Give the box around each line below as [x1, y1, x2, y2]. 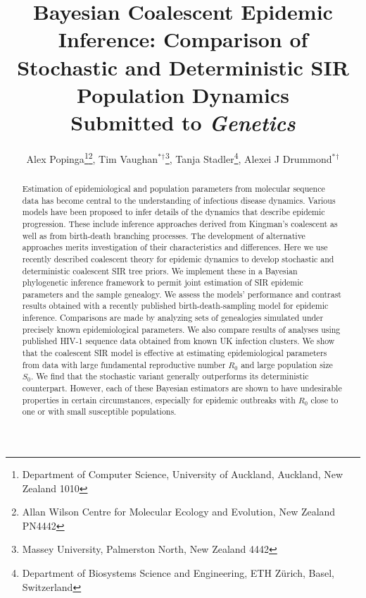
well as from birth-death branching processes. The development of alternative [22, 229, 305, 241]
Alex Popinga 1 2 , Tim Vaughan [26, 149, 158, 166]
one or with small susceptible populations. [22, 405, 177, 417]
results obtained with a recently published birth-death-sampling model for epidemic [22, 300, 329, 312]
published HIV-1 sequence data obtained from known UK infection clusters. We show [22, 335, 335, 347]
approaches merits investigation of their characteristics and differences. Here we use [22, 241, 328, 253]
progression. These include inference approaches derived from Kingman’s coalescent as [22, 217, 338, 229]
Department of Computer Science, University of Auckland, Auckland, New [22, 467, 343, 482]
